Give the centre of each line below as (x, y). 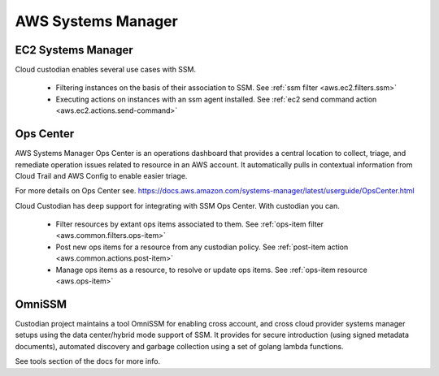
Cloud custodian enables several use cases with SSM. (106, 70)
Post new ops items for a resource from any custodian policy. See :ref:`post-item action (202, 247)
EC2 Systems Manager (74, 50)
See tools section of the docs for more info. (88, 361)
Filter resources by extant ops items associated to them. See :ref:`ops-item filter (190, 224)
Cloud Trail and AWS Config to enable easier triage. (101, 175)
